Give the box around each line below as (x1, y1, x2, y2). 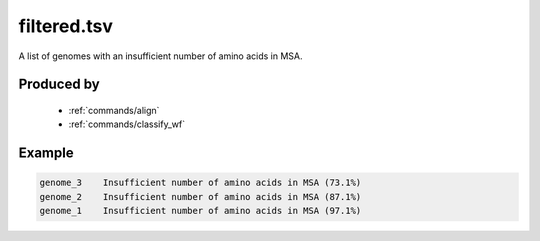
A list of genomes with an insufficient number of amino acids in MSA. (18, 50, 304, 62)
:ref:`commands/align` (68, 104, 160, 116)
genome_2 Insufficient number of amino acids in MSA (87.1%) (39, 191, 362, 202)
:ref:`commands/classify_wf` (68, 118, 185, 130)
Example (18, 145, 74, 162)
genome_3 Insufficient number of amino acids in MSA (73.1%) (39, 177, 362, 189)
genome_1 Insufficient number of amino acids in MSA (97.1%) (39, 205, 362, 217)
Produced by (18, 76, 100, 93)
